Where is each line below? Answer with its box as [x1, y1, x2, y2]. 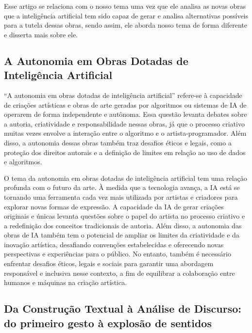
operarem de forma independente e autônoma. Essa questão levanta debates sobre [4, 109, 247, 119]
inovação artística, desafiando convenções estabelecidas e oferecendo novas [4, 239, 224, 249]
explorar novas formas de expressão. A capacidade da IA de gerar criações [4, 201, 224, 211]
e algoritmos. [4, 157, 42, 167]
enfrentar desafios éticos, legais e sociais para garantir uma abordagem [4, 258, 214, 269]
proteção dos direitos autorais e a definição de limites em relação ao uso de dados [4, 147, 246, 157]
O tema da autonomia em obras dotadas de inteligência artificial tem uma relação [4, 173, 247, 183]
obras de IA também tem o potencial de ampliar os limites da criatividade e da [4, 230, 239, 240]
